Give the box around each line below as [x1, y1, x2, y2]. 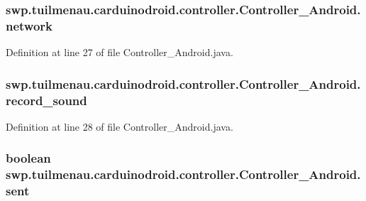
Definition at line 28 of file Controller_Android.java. [6, 119, 233, 134]
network [6, 16, 53, 34]
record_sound [6, 91, 87, 109]
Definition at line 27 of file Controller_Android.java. [6, 45, 233, 60]
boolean [6, 149, 51, 167]
